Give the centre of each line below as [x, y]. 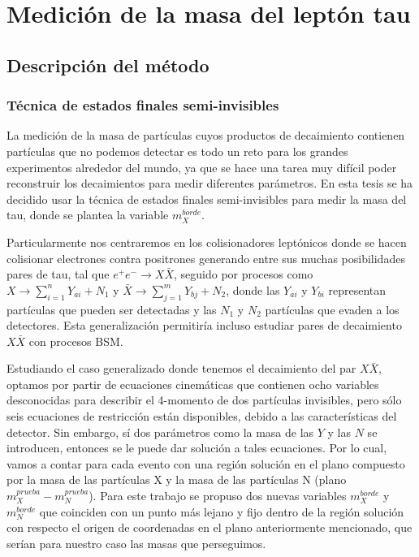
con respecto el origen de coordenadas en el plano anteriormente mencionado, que [209, 527]
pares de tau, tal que [58, 274]
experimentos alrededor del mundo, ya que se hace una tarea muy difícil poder [202, 167]
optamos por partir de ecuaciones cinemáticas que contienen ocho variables [193, 384]
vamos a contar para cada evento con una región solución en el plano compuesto [206, 463]
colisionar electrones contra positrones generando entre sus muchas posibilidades [206, 258]
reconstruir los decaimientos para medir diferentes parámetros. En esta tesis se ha [210, 183]
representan [357, 289]
